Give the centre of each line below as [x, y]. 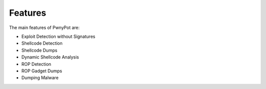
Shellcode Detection [42, 43]
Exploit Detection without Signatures [58, 36]
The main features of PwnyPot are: [44, 28]
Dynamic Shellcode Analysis [50, 57]
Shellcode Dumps [39, 50]
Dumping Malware [40, 78]
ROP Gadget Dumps [42, 71]
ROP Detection [36, 64]
